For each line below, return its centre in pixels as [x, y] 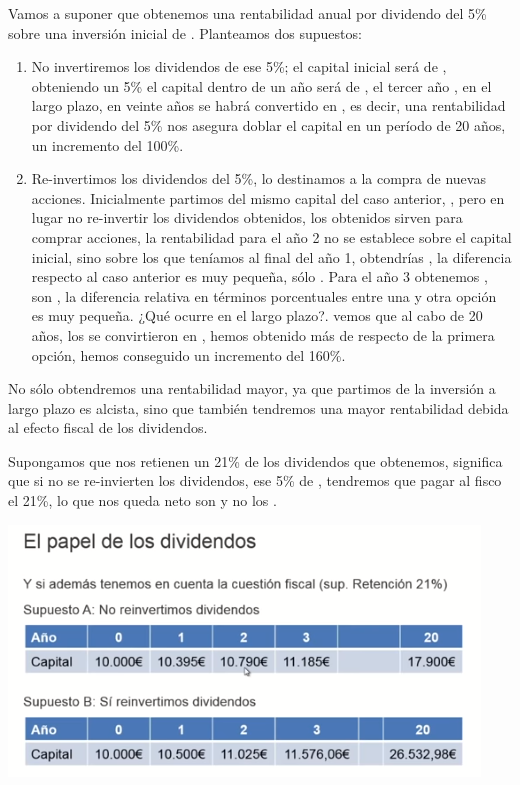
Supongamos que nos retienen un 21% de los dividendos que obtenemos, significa [255, 460]
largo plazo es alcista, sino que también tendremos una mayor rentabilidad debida [258, 407]
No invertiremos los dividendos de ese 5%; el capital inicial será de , [239, 66]
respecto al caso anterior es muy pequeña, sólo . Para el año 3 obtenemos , [259, 276]
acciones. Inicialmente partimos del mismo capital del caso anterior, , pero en [268, 197]
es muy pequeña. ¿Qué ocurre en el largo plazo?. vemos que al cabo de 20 [257, 315]
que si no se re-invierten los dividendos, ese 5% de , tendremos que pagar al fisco [255, 480]
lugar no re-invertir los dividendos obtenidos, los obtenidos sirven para [247, 217]
